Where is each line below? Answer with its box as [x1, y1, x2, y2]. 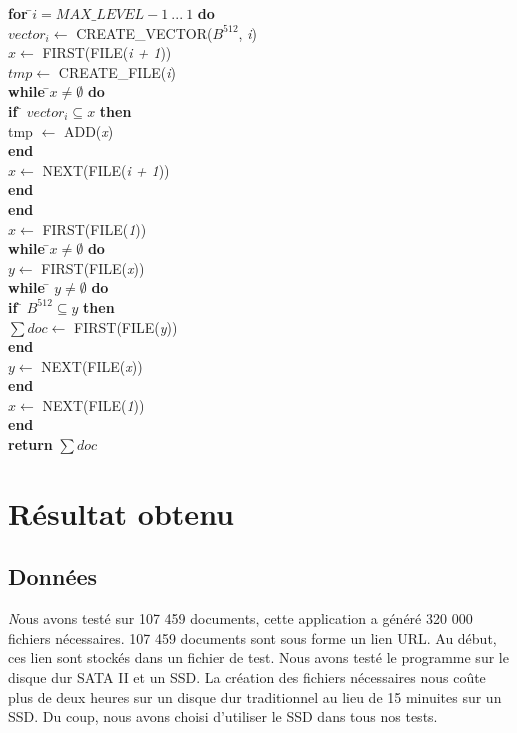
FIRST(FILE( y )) [73, 316, 178, 337]
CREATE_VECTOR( [76, 22, 213, 43]
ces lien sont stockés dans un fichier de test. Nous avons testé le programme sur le [8, 647, 509, 668]
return [8, 434, 53, 455]
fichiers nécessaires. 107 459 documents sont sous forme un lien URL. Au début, [8, 627, 497, 648]
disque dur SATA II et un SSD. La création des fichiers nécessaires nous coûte [8, 667, 486, 688]
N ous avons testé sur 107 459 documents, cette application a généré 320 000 [8, 608, 473, 629]
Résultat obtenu [8, 492, 235, 533]
